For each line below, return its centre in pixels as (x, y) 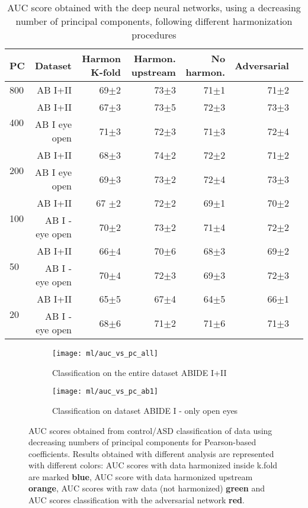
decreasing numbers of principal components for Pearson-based (142, 442)
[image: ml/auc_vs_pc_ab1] (105, 392)
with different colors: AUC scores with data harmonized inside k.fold (153, 465)
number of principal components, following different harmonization (154, 21)
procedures (154, 35)
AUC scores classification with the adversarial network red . (137, 500)
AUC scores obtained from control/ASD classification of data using (150, 430)
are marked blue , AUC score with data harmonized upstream (141, 476)
